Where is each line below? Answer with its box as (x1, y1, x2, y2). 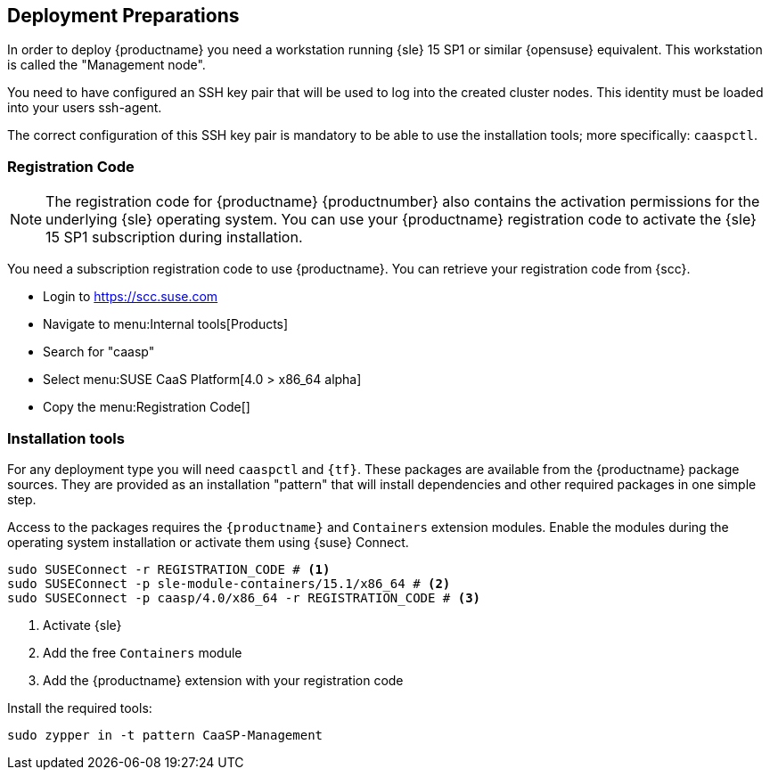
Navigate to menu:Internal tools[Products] (43, 316, 289, 332)
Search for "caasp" (43, 344, 155, 360)
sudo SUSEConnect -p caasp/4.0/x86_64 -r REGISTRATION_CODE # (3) (7, 590, 481, 605)
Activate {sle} (43, 617, 122, 633)
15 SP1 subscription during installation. (45, 228, 303, 247)
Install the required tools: (7, 699, 152, 716)
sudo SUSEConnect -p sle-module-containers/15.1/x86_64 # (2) (7, 576, 451, 591)
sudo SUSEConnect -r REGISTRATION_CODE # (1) (7, 561, 331, 577)
